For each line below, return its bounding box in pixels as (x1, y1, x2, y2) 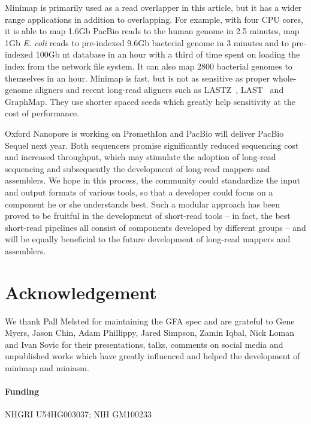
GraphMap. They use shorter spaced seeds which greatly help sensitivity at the (5, 95, 295, 107)
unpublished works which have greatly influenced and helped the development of (5, 350, 300, 362)
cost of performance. (5, 107, 80, 119)
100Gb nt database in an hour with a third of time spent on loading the (35, 48, 300, 61)
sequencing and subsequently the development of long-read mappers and (5, 162, 270, 175)
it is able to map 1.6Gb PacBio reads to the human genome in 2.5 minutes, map (5, 25, 300, 37)
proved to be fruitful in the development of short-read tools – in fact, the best (5, 209, 291, 222)
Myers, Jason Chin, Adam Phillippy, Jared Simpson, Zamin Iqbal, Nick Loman (5, 326, 294, 339)
